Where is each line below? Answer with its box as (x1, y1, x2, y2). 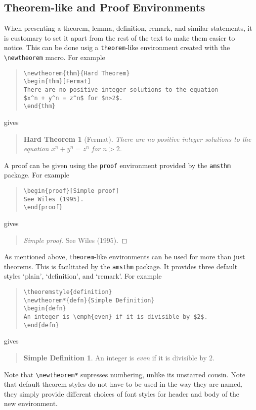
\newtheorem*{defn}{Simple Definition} (23, 296, 155, 304)
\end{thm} (23, 103, 56, 110)
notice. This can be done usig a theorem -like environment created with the (4, 42, 230, 53)
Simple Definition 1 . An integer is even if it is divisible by (23, 352, 207, 362)
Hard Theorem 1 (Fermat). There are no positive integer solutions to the (23, 133, 252, 144)
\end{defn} (23, 321, 59, 329)
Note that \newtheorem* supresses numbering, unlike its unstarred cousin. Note (4, 369, 246, 379)
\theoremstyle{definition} (23, 289, 112, 296)
